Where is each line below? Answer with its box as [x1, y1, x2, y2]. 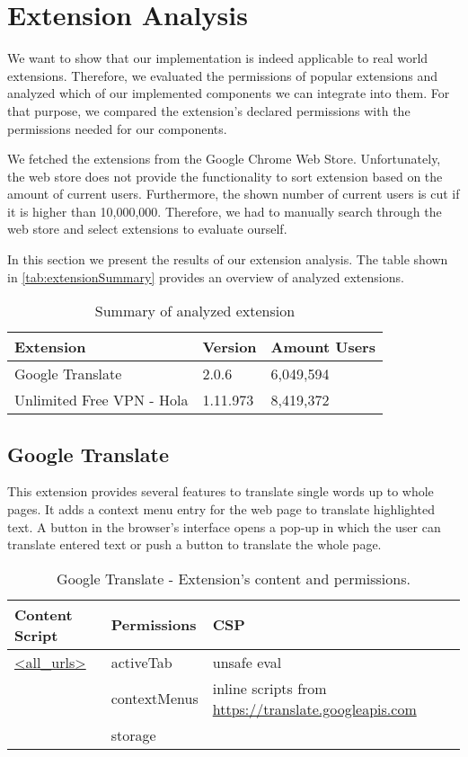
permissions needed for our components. [7, 119, 227, 138]
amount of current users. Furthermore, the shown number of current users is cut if [7, 184, 460, 203]
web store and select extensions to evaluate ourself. [7, 219, 287, 238]
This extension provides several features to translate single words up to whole [7, 482, 434, 501]
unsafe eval [212, 651, 282, 672]
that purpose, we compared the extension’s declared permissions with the [7, 101, 411, 120]
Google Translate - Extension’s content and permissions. [57, 567, 411, 589]
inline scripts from [212, 677, 327, 699]
